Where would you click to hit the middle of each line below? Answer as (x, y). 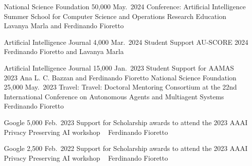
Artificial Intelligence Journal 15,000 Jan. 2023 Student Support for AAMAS (119, 67)
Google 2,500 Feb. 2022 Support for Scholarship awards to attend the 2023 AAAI (126, 148)
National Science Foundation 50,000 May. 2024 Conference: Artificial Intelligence (125, 6)
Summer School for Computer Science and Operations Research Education (115, 16)
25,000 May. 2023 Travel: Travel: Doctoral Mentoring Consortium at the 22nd (120, 87)
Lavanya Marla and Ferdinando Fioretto (64, 26)
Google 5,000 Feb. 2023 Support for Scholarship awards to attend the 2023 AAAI (126, 122)
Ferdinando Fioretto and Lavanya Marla (64, 51)
